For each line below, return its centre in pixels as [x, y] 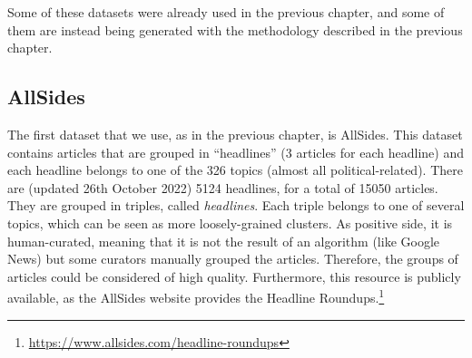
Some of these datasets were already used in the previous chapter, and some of [226, 12]
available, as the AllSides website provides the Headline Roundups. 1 [196, 296]
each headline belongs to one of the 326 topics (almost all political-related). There [235, 170]
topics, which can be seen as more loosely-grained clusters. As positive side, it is [230, 223]
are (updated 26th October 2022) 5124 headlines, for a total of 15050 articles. [223, 187]
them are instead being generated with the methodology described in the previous [235, 29]
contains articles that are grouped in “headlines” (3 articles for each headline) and [236, 152]
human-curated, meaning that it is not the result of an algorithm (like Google [223, 241]
